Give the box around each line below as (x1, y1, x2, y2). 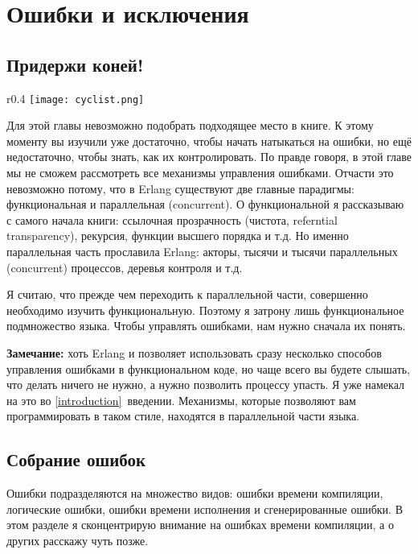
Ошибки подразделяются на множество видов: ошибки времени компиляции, (6, 485, 383, 502)
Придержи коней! (6, 52, 144, 76)
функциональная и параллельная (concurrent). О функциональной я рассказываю (6, 196, 404, 213)
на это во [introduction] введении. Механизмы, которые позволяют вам (6, 391, 356, 408)
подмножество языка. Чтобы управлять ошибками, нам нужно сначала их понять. (6, 317, 406, 334)
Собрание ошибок (6, 447, 146, 472)
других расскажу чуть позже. (6, 531, 149, 548)
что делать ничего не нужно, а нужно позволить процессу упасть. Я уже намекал (6, 376, 404, 393)
